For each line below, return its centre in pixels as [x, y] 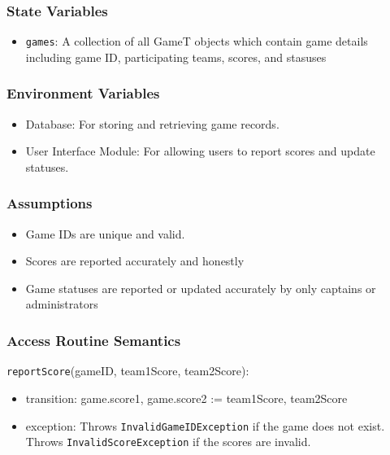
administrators [62, 304]
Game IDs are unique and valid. [105, 233]
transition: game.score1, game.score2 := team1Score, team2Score [186, 398]
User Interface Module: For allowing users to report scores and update [200, 151]
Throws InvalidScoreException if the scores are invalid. [168, 442]
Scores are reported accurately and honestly [135, 261]
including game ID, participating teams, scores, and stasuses [176, 57]
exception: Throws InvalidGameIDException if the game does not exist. [205, 425]
